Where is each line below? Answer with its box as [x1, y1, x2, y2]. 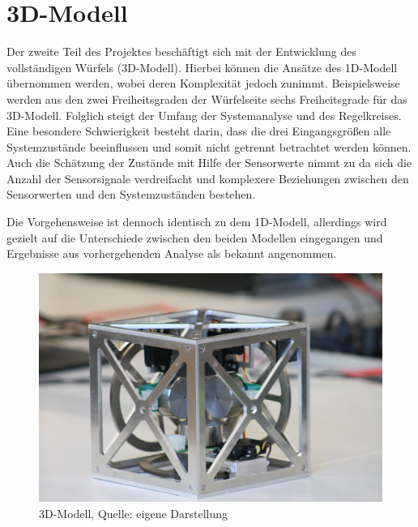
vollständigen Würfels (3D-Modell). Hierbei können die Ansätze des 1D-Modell [6, 58, 398, 75]
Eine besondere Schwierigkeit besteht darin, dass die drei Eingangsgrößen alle [6, 122, 391, 139]
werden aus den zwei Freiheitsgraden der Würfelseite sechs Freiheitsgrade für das [6, 90, 407, 107]
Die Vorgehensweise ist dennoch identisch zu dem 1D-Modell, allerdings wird [6, 213, 387, 230]
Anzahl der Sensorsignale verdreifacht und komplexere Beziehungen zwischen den [6, 169, 409, 186]
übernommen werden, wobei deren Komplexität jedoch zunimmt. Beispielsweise [6, 75, 400, 92]
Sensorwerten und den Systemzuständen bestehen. [6, 186, 256, 203]
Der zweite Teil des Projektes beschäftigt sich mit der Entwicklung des [6, 43, 356, 60]
